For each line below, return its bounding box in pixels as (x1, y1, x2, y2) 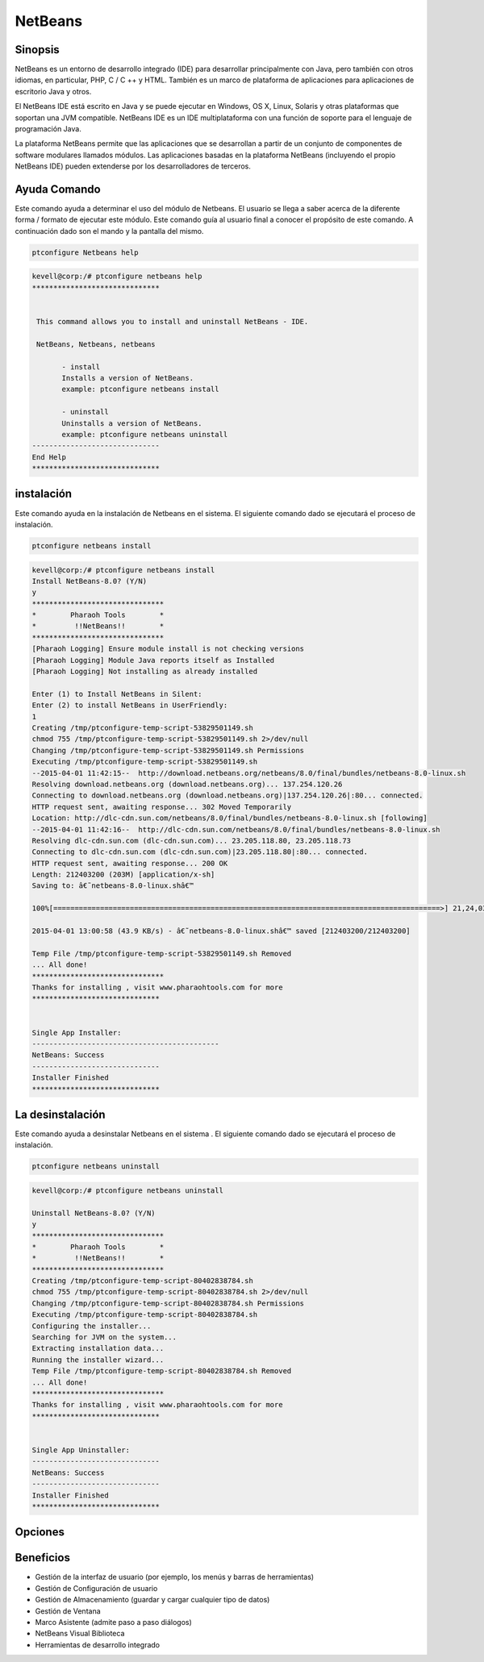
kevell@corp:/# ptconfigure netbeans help (31, 272, 202, 281)
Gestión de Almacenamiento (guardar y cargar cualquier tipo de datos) (35, 1595, 270, 1605)
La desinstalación (15, 1107, 106, 1121)
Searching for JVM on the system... (31, 1333, 177, 1342)
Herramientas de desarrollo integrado (35, 1639, 161, 1649)
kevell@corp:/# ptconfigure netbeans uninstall (31, 1185, 223, 1195)
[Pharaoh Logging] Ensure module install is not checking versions (31, 644, 305, 653)
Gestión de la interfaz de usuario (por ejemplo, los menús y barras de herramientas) (35, 1572, 315, 1582)
